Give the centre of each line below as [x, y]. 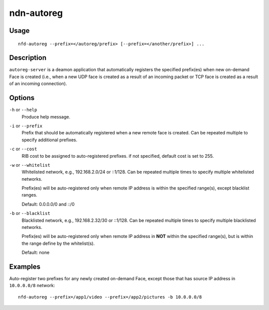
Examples [25, 267]
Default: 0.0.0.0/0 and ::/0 [48, 204]
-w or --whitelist [30, 165]
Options [22, 98]
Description [28, 58]
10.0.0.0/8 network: [32, 286]
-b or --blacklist [30, 213]
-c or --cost [23, 149]
